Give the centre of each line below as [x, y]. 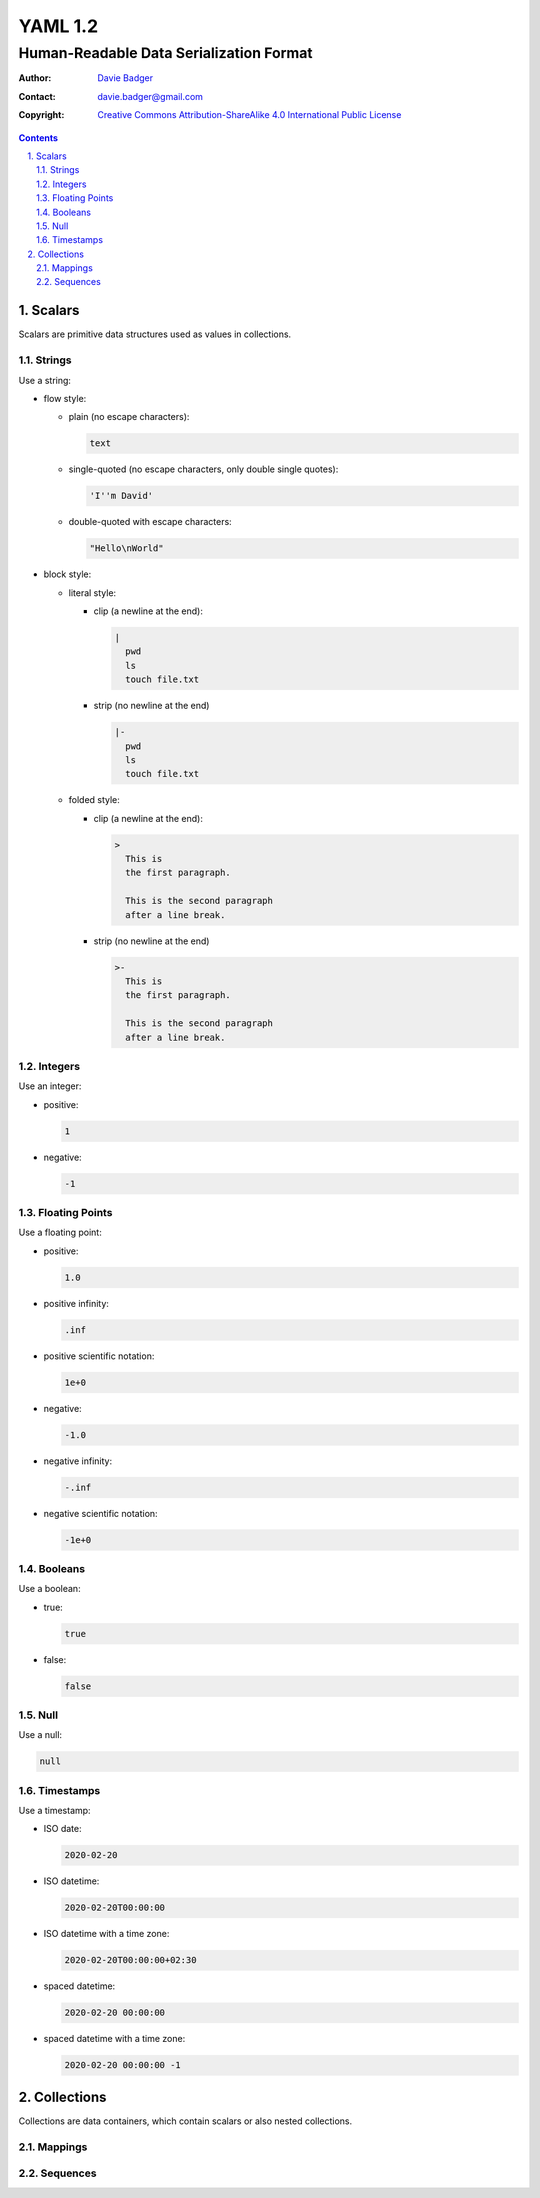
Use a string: [45, 380]
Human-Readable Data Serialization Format [165, 53]
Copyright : [41, 115]
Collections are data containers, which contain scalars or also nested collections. [185, 2121]
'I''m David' [121, 496]
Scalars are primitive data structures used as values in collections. [155, 334]
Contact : [37, 96]
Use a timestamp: [54, 1811]
